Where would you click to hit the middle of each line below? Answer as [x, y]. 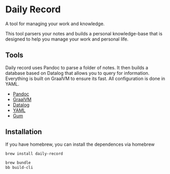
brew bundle [18, 163]
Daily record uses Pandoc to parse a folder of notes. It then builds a [77, 67]
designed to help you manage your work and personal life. [67, 39]
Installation [24, 132]
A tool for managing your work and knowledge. [55, 24]
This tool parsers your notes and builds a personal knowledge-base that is [84, 33]
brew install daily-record [34, 153]
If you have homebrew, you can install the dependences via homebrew [80, 144]
